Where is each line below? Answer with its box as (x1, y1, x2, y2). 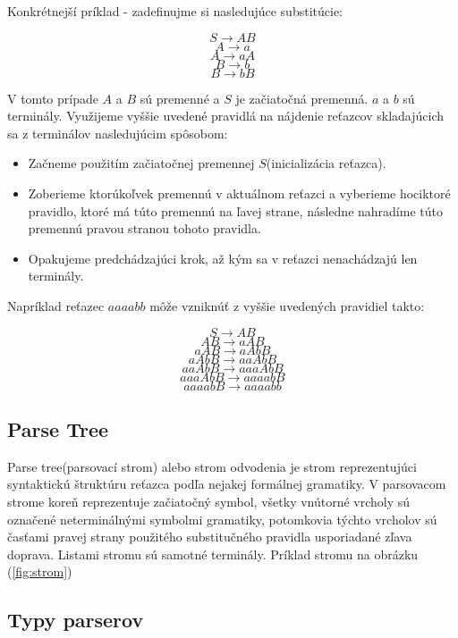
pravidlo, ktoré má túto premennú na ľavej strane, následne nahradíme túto (28, 201, 443, 220)
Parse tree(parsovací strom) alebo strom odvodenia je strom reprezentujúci (7, 457, 417, 475)
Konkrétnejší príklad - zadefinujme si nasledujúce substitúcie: (7, 2, 343, 20)
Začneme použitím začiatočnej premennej (28, 154, 255, 172)
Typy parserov (7, 606, 144, 634)
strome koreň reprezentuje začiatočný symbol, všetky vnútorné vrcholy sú (7, 491, 411, 510)
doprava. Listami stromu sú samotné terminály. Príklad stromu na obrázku (7, 544, 419, 563)
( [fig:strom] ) (7, 562, 72, 581)
